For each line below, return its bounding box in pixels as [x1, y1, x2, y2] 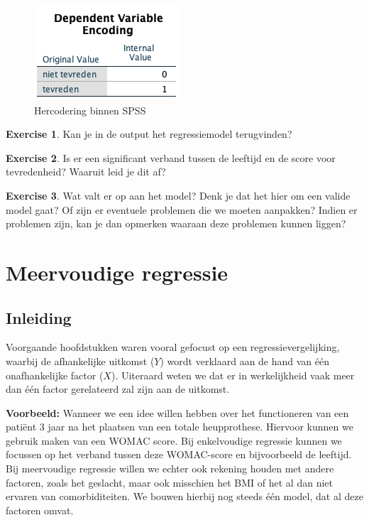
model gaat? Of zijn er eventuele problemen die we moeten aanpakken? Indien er [6, 202, 358, 217]
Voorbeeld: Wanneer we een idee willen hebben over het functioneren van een [6, 405, 349, 420]
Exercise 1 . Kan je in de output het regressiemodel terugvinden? [6, 126, 292, 141]
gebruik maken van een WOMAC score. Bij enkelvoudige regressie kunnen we [6, 433, 342, 448]
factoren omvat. [6, 502, 74, 517]
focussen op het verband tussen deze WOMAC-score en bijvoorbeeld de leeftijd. [6, 447, 352, 462]
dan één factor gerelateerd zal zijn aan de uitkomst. [6, 381, 230, 396]
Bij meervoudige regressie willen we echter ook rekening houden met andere [6, 461, 334, 476]
